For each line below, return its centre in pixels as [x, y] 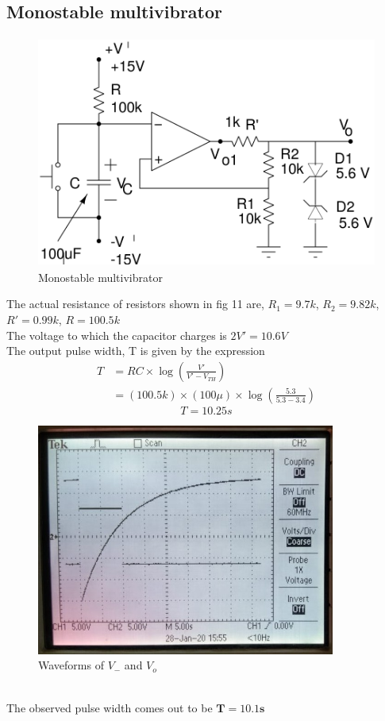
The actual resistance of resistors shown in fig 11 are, [135, 304]
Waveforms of [71, 665]
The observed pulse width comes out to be [110, 707]
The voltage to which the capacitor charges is [117, 335]
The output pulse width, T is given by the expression [136, 351]
